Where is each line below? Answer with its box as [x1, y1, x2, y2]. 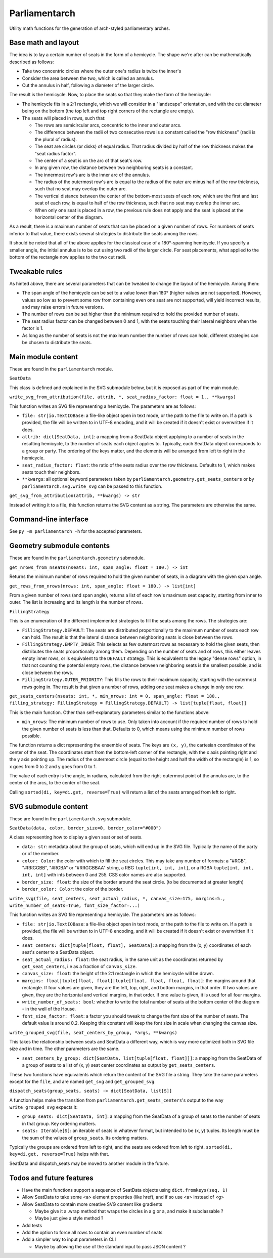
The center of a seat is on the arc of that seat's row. [34, 157, 143, 163]
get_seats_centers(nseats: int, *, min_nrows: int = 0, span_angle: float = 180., [9, 693, 220, 699]
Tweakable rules [9, 267, 63, 276]
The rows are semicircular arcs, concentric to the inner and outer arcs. [34, 122, 181, 128]
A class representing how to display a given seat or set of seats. [9, 834, 143, 840]
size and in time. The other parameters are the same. [9, 1045, 120, 1052]
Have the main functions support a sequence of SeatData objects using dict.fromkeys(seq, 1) [22, 1187, 228, 1193]
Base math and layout [9, 38, 79, 47]
